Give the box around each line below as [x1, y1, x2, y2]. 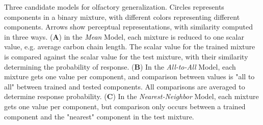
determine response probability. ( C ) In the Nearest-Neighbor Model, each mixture [4, 91, 259, 102]
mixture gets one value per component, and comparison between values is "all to [4, 71, 255, 82]
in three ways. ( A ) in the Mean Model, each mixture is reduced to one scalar [4, 31, 244, 42]
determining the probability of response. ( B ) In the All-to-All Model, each [4, 61, 236, 72]
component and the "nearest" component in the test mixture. [4, 111, 194, 121]
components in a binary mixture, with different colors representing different [4, 11, 240, 22]
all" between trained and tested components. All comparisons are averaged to [4, 81, 245, 91]
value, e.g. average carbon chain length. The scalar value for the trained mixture [4, 41, 255, 52]
